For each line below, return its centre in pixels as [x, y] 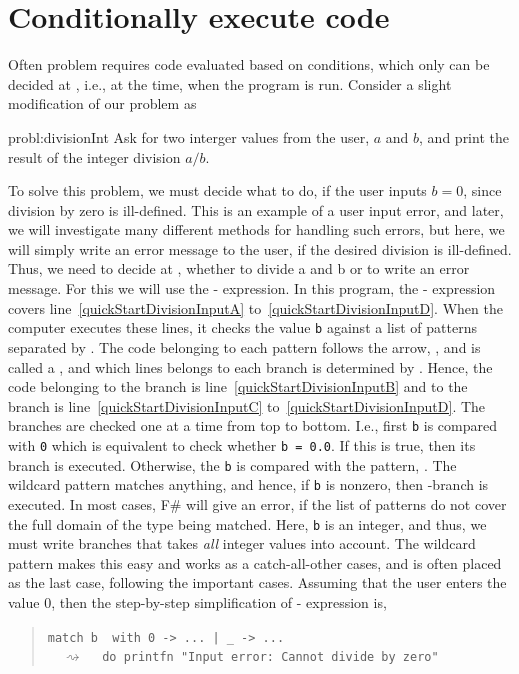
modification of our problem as [102, 103]
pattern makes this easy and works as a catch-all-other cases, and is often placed [255, 562]
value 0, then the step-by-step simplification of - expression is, [197, 601]
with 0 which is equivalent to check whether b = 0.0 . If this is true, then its [242, 444]
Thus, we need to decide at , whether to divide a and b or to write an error [239, 268]
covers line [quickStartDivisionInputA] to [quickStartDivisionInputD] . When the [255, 307]
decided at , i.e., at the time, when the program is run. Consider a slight [230, 83]
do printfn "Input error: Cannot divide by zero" [270, 657]
